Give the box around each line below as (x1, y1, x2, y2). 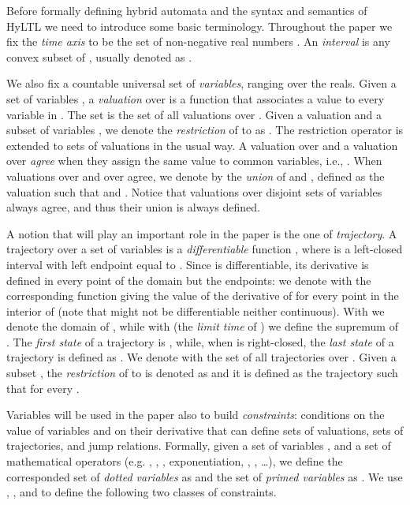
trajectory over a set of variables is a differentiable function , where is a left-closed (6, 241, 403, 257)
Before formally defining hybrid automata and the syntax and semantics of (6, 2, 367, 18)
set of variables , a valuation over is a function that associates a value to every (6, 90, 385, 107)
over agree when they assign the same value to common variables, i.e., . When (6, 152, 382, 169)
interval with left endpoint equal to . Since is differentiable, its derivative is (6, 256, 369, 272)
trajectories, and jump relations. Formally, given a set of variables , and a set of (6, 437, 391, 454)
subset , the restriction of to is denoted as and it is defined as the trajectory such (6, 365, 398, 381)
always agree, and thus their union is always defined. (6, 199, 260, 215)
